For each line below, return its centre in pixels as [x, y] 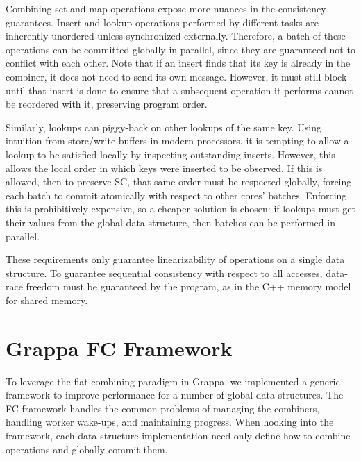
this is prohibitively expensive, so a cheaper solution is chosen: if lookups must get [180, 209]
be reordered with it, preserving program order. [107, 104]
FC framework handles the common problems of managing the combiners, [163, 408]
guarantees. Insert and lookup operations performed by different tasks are [162, 22]
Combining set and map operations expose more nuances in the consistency [166, 8]
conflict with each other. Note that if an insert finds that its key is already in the [178, 63]
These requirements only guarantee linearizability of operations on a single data [175, 259]
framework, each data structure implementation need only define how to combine [178, 435]
